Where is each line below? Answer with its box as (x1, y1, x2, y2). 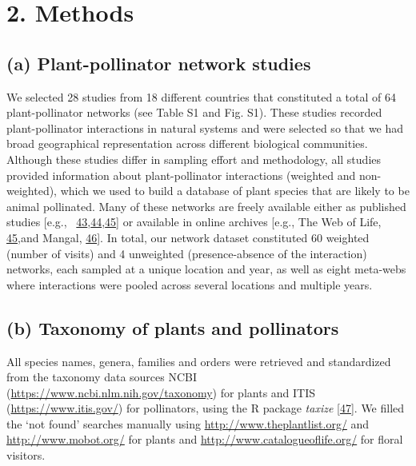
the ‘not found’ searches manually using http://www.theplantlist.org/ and (6, 415, 370, 432)
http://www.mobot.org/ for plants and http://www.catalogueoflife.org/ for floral (6, 431, 403, 448)
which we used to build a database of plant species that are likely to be (60, 182, 410, 199)
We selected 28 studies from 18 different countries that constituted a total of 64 (6, 88, 396, 105)
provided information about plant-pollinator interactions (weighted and (6, 166, 356, 183)
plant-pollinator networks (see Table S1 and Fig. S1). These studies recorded (6, 104, 382, 121)
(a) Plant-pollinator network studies (6, 50, 311, 75)
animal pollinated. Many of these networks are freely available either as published (6, 197, 406, 214)
